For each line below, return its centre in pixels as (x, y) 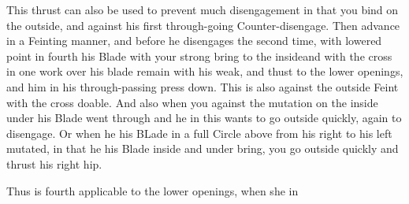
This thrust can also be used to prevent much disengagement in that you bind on (203, 9)
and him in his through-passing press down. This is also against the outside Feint (203, 86)
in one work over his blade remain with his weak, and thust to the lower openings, (205, 71)
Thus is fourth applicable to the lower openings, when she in (152, 190)
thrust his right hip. (54, 163)
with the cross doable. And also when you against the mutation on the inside (192, 102)
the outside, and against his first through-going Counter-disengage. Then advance (203, 25)
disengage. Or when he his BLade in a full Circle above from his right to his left (199, 133)
